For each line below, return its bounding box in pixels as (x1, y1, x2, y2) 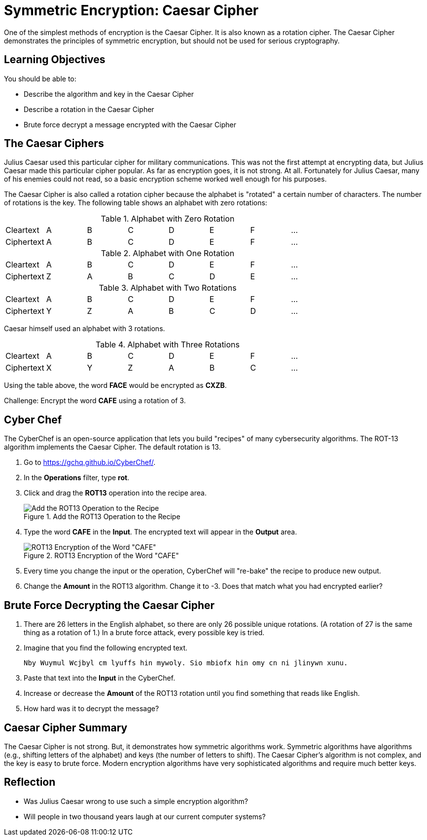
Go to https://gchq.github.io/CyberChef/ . (24, 458, 156, 467)
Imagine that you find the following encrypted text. (24, 644, 188, 652)
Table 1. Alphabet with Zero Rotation (101, 214, 235, 224)
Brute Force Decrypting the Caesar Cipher (4, 599, 215, 611)
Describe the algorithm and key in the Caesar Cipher (24, 89, 194, 98)
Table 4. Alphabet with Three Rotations (96, 340, 240, 350)
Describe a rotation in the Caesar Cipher (24, 105, 154, 114)
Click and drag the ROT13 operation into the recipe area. (24, 489, 207, 497)
